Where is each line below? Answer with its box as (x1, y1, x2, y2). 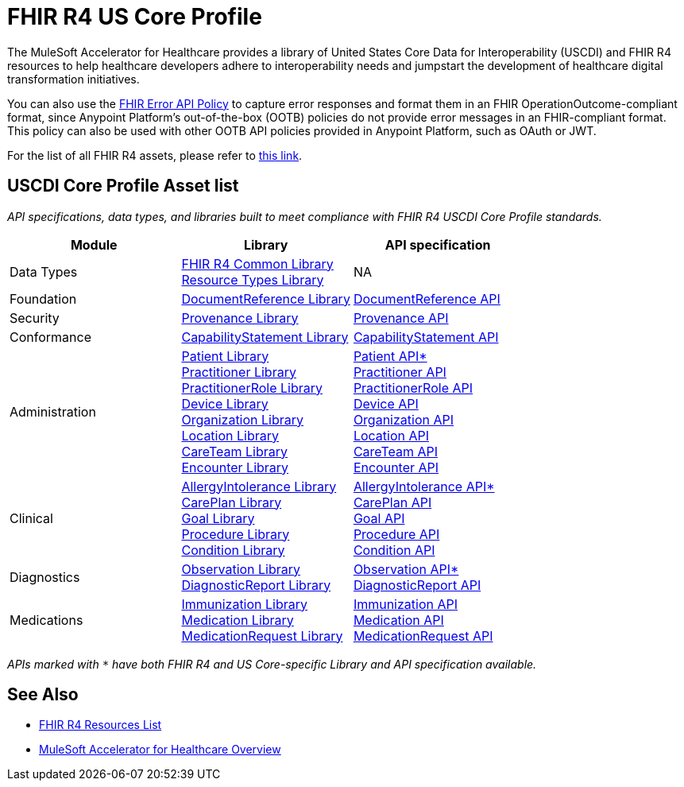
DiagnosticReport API (353, 576, 481, 593)
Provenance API (353, 309, 449, 326)
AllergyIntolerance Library (181, 478, 337, 494)
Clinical (10, 510, 53, 526)
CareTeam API (353, 443, 438, 459)
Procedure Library (181, 525, 290, 542)
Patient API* (353, 347, 427, 364)
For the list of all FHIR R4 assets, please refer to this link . (7, 148, 303, 162)
